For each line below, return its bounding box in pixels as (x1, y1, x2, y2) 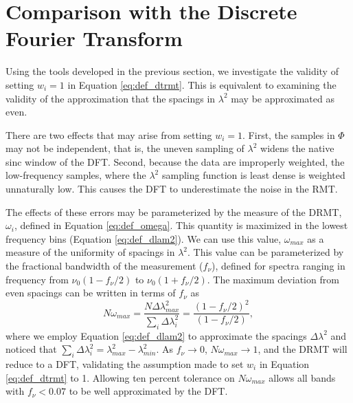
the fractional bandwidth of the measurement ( (5, 259, 203, 273)
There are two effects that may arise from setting (5, 127, 212, 142)
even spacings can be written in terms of (5, 285, 176, 300)
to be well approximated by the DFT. (69, 384, 228, 398)
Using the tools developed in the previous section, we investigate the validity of (5, 64, 339, 78)
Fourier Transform (5, 24, 183, 52)
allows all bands (269, 370, 336, 384)
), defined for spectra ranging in (212, 259, 345, 273)
